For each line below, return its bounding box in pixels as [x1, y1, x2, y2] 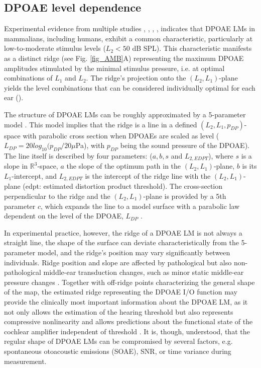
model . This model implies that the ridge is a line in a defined [4, 119, 197, 129]
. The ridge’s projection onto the [86, 72, 186, 83]
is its [242, 161, 257, 171]
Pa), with [75, 140, 105, 151]
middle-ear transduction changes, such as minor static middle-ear [43, 267, 244, 277]
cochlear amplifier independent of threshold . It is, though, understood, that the [4, 326, 250, 336]
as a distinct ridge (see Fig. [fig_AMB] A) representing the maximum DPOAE [4, 52, 244, 63]
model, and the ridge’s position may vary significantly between [37, 247, 230, 257]
